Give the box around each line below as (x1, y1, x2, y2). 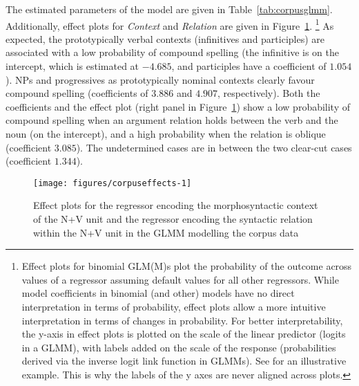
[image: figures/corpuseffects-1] (33, 178, 192, 188)
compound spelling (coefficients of (6, 86, 148, 100)
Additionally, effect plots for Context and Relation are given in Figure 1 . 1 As (6, 16, 334, 33)
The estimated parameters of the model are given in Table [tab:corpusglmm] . (6, 2, 333, 16)
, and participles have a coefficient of (171, 59, 327, 73)
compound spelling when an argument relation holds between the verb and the (6, 113, 338, 127)
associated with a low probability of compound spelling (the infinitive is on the (6, 45, 339, 59)
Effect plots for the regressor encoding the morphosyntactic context (33, 198, 318, 212)
